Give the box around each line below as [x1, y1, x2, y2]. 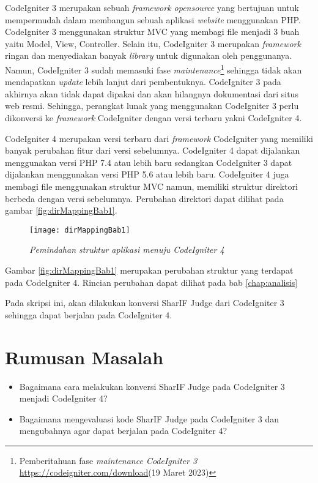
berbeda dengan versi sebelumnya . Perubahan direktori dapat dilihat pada [5, 192, 284, 204]
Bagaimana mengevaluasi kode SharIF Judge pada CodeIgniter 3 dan [19, 412, 279, 425]
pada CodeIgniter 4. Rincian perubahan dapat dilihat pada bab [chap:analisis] [5, 275, 298, 288]
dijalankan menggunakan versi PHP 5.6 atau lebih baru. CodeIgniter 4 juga [5, 168, 289, 181]
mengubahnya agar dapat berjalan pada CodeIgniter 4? [19, 424, 227, 437]
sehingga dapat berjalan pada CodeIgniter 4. [5, 308, 172, 321]
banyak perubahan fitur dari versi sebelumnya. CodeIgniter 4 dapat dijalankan [5, 144, 300, 157]
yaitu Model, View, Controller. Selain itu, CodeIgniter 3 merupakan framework [5, 37, 301, 50]
